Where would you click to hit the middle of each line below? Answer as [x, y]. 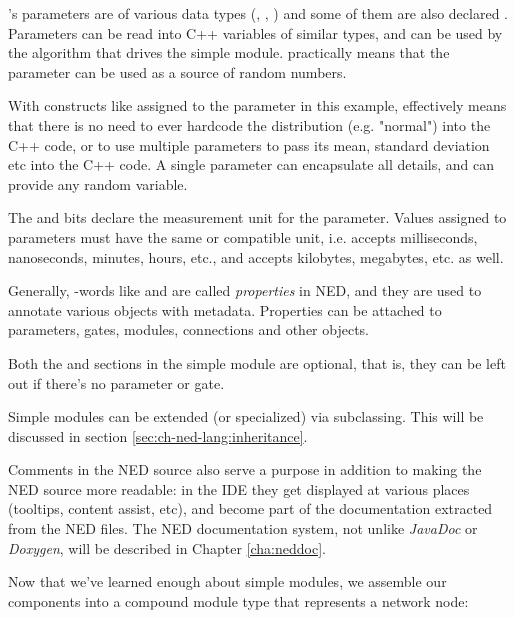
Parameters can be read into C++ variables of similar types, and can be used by [255, 32]
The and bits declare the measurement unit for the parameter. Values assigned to [257, 217]
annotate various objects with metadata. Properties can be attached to [225, 309]
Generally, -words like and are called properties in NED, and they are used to [245, 290]
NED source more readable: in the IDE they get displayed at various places [239, 488]
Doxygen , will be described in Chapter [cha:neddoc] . [167, 547]
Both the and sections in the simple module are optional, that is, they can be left [257, 362]
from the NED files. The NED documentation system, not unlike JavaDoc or [243, 528]
